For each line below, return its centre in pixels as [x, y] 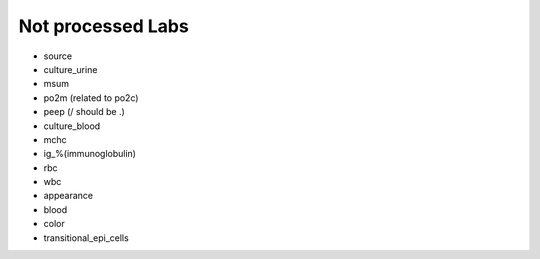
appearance [68, 196]
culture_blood [72, 126]
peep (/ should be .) [84, 112]
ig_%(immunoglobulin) [90, 154]
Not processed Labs [103, 26]
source [58, 56]
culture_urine [70, 69]
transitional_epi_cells [86, 237]
